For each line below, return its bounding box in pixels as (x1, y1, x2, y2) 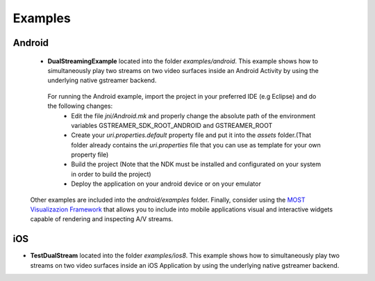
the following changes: (47, 102, 113, 111)
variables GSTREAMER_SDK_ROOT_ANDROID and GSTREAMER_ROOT (71, 121, 273, 129)
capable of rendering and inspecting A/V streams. (30, 215, 174, 223)
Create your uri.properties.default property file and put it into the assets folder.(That (71, 131, 312, 139)
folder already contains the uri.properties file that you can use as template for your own (71, 140, 321, 149)
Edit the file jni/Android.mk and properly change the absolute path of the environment (71, 111, 316, 120)
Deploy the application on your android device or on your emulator (71, 179, 262, 188)
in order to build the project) (71, 170, 152, 178)
